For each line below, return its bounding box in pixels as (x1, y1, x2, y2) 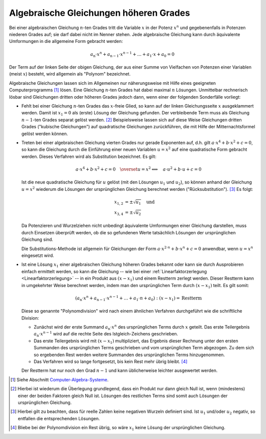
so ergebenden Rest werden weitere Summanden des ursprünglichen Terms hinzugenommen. (33, 352, 225, 358)
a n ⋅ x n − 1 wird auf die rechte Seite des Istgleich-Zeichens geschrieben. (33, 330, 178, 338)
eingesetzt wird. (21, 252, 54, 258)
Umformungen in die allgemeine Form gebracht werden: (9, 38, 123, 44)
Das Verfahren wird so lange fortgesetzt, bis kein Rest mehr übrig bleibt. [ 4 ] (33, 358, 188, 365)
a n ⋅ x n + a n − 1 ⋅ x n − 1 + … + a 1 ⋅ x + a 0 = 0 (90, 50, 175, 58)
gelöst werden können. (21, 131, 68, 137)
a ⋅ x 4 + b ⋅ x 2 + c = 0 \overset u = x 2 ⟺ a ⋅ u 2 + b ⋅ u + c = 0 (75, 166, 202, 172)
